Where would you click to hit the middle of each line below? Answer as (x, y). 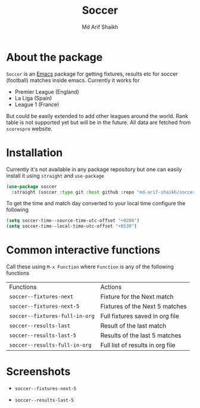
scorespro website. (29, 128)
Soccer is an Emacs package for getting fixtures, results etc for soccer (92, 74)
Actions (111, 287)
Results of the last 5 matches (141, 336)
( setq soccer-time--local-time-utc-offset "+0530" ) (71, 226)
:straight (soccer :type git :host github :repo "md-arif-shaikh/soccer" (105, 192)
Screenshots (38, 372)
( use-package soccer (32, 186)
